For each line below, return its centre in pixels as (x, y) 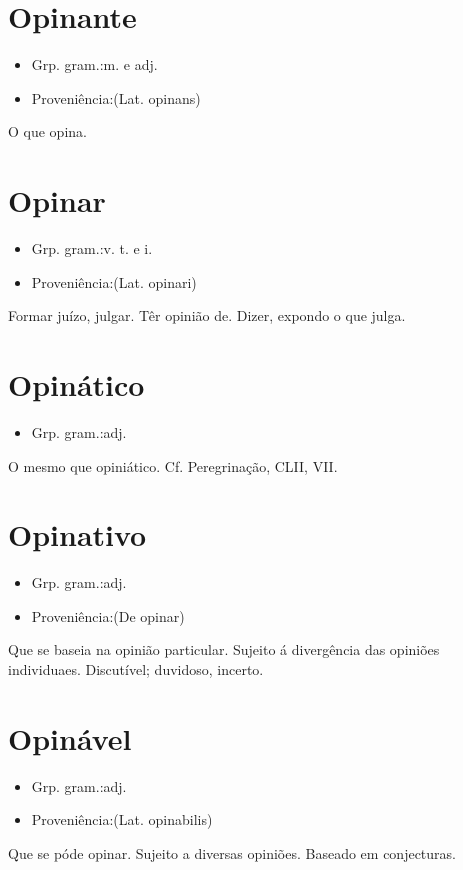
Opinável (70, 737)
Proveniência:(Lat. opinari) (114, 281)
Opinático (76, 384)
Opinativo (77, 534)
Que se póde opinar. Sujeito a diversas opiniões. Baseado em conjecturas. (232, 852)
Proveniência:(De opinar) (108, 615)
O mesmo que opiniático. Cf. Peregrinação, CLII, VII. (173, 465)
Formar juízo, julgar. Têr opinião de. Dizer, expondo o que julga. (207, 315)
